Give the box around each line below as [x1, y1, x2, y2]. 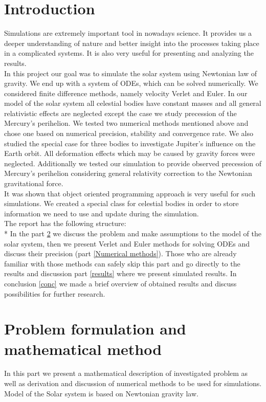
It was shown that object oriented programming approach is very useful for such [4, 188, 256, 198]
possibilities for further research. [4, 288, 105, 299]
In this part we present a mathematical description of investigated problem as [4, 368, 248, 378]
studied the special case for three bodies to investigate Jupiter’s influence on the [4, 138, 256, 148]
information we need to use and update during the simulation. [4, 208, 199, 218]
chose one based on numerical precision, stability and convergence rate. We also [4, 128, 254, 139]
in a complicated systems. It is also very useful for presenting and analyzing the [4, 48, 254, 58]
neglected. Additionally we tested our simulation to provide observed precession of [4, 158, 261, 168]
